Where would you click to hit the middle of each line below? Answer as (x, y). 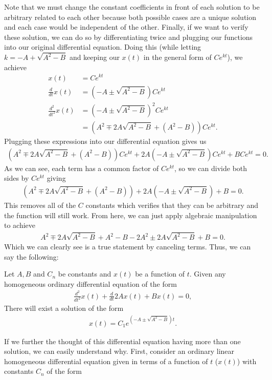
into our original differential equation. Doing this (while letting (103, 47)
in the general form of (177, 57)
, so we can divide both (211, 168)
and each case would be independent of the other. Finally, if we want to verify (126, 27)
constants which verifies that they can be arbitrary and (172, 205)
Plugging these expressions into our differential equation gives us (105, 141)
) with (247, 361)
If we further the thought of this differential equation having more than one (122, 341)
